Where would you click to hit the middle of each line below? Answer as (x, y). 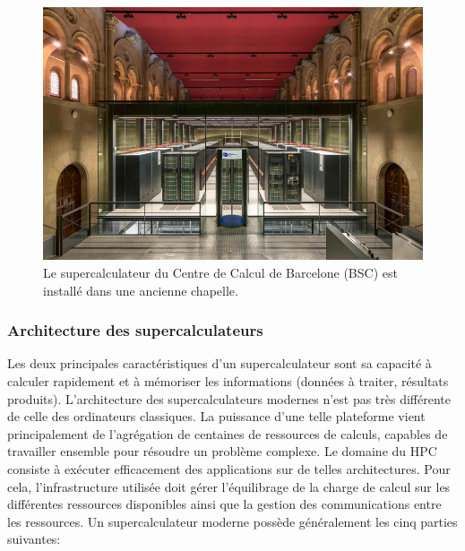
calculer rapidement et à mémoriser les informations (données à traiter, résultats (228, 381)
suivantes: (34, 539)
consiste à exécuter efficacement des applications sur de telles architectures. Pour (229, 469)
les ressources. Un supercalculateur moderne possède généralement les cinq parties (232, 521)
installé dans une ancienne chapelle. (141, 290)
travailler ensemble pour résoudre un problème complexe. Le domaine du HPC (222, 451)
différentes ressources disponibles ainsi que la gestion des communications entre (224, 504)
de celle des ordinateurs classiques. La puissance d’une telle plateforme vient (216, 416)
